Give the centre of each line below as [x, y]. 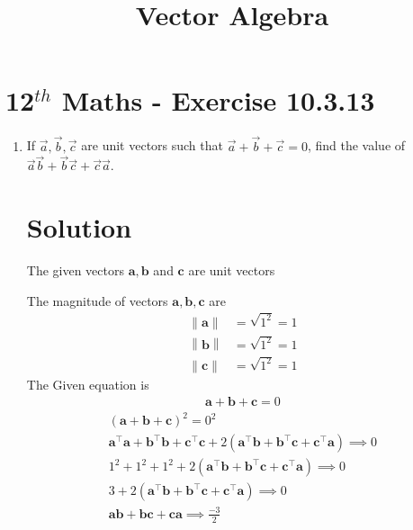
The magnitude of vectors [97, 300]
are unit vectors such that [152, 145]
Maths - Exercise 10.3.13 [218, 100]
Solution [79, 227]
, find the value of [356, 145]
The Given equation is [88, 384]
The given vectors [76, 270]
